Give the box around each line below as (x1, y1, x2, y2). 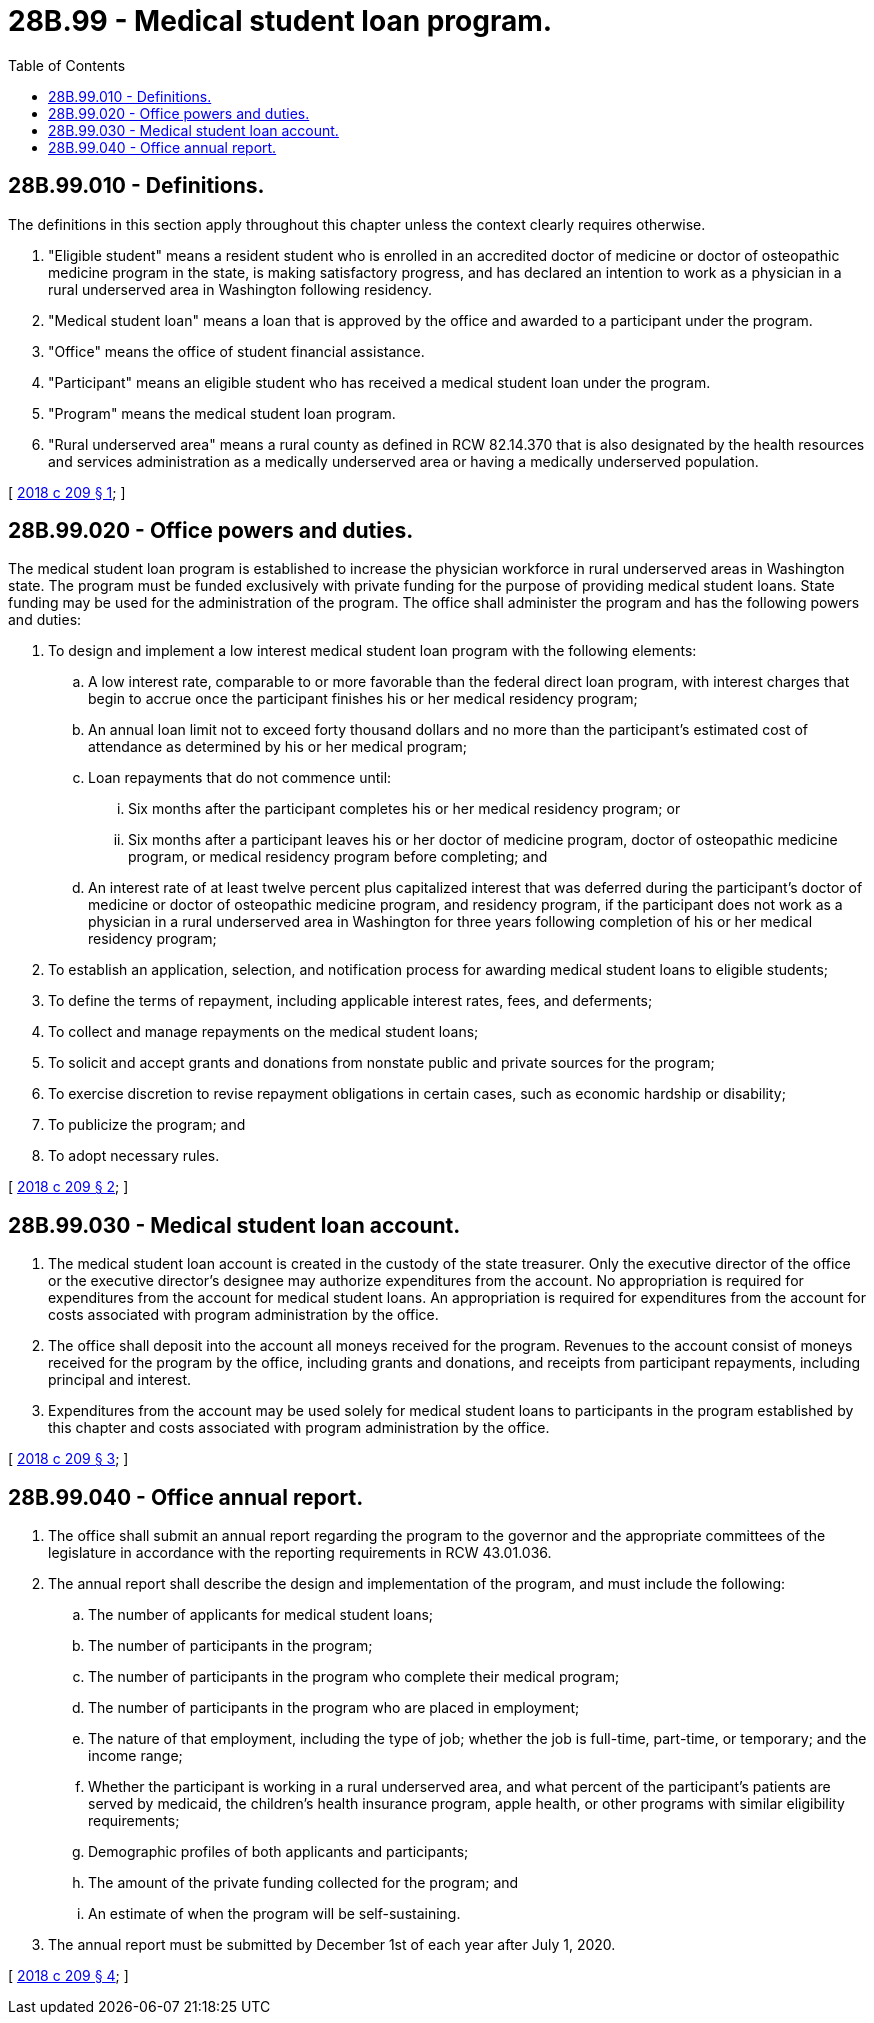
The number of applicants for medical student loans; (88, 1606, 434, 1624)
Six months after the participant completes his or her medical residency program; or (128, 800, 681, 818)
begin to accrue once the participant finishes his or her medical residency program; (88, 690, 638, 708)
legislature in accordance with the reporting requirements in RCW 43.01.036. (48, 1544, 552, 1562)
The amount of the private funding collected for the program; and (88, 1874, 519, 1892)
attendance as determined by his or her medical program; (88, 738, 468, 756)
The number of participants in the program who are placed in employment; (88, 1699, 580, 1717)
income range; (88, 1747, 183, 1765)
